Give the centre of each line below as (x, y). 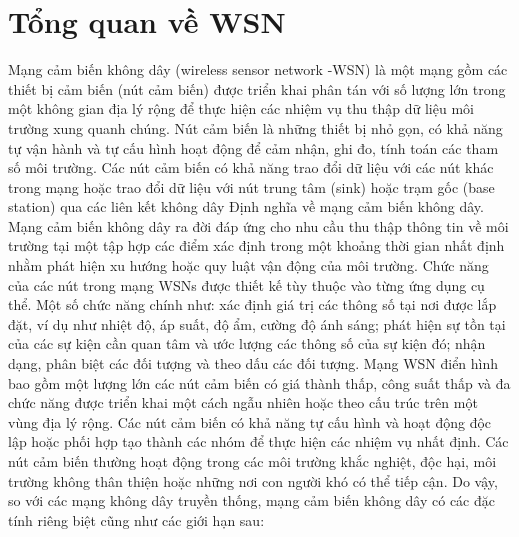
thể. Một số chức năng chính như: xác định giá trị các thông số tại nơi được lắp (252, 304)
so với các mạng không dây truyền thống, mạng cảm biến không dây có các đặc (251, 500)
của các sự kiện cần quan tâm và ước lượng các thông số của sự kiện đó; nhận (247, 343)
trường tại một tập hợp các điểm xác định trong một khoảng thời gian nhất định (256, 245)
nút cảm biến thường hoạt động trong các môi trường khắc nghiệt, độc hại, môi (252, 461)
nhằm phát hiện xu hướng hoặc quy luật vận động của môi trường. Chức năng (248, 265)
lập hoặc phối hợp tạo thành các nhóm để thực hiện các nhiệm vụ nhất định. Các (258, 441)
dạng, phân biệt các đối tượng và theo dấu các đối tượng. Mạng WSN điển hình (253, 363)
